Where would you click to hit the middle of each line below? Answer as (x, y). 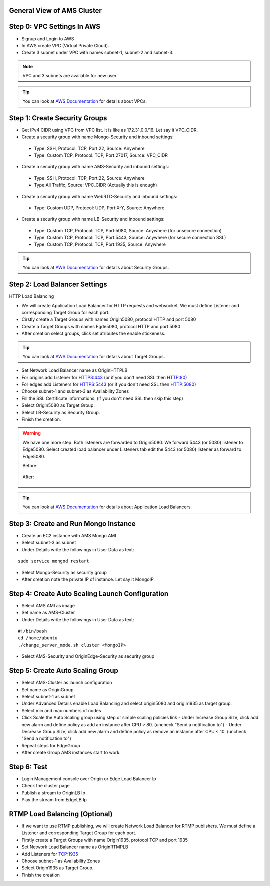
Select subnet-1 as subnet (48, 696)
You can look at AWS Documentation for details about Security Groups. (96, 268)
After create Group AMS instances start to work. (71, 753)
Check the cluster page (46, 786)
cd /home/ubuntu (38, 638)
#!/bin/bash (33, 631)
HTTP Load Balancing (32, 296)
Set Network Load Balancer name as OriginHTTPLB (75, 370)
